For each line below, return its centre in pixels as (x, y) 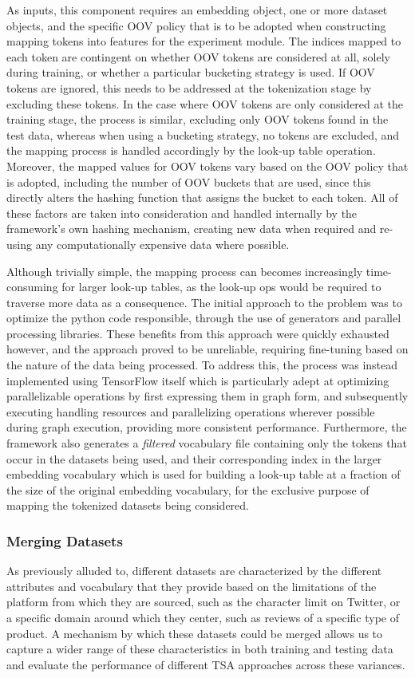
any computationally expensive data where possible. (162, 244)
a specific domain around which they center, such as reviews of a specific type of (203, 617)
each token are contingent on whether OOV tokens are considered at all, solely (199, 56)
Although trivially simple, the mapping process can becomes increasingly (185, 271)
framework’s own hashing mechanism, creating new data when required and (192, 229)
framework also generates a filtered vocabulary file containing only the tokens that (207, 443)
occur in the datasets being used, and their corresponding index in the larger (194, 458)
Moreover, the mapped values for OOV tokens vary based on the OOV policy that (207, 166)
